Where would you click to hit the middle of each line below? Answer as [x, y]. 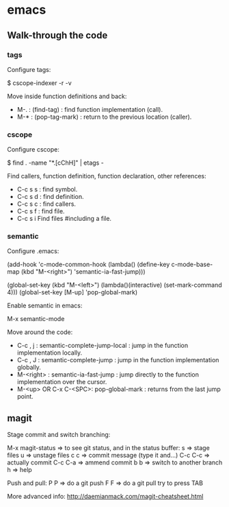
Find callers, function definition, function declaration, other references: [107, 176]
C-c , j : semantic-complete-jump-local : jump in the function [103, 346]
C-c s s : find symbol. [47, 189]
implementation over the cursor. [62, 382]
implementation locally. [50, 353]
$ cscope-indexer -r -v [39, 83]
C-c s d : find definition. [50, 197]
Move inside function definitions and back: [67, 96]
